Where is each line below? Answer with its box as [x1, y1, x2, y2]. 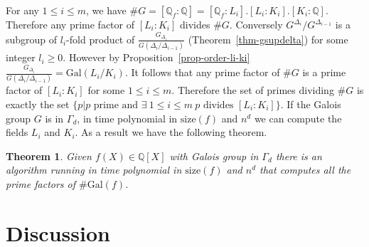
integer [6, 50, 36, 65]
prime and [93, 100, 139, 111]
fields [6, 125, 28, 140]
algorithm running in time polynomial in [6, 162, 182, 177]
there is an [275, 148, 322, 163]
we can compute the [254, 110, 342, 125]
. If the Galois [280, 97, 341, 112]
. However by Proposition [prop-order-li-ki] [63, 50, 250, 65]
